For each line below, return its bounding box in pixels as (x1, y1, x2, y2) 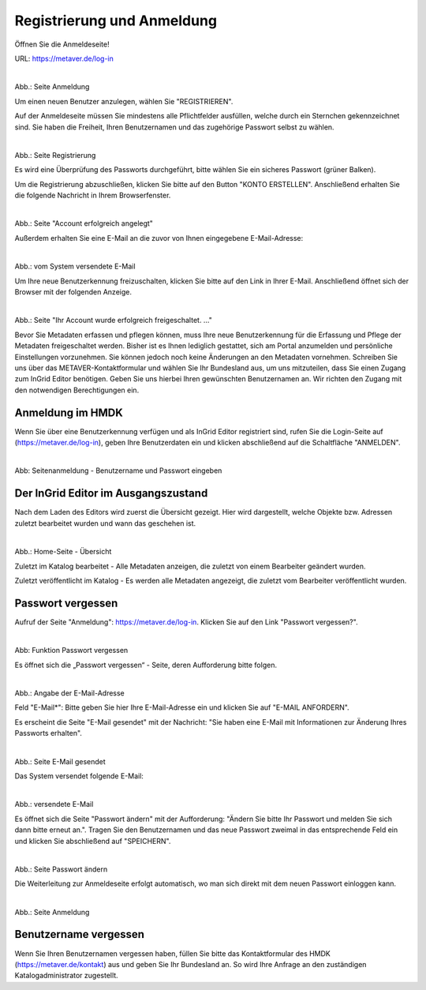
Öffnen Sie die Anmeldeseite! (14, 39, 110, 49)
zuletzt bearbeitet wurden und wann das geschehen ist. (14, 518, 196, 528)
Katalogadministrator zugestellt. (14, 971, 118, 981)
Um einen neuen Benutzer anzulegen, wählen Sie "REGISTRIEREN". (14, 96, 234, 106)
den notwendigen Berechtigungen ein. (14, 385, 140, 395)
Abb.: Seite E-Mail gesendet (14, 756, 106, 766)
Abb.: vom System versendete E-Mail (14, 261, 136, 272)
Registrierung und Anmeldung (14, 12, 217, 29)
